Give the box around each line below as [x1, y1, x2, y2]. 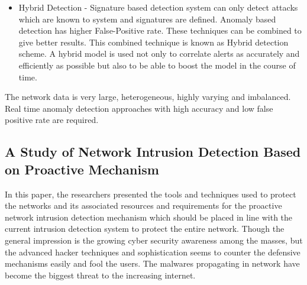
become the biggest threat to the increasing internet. [5, 268, 196, 281]
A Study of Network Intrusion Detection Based [5, 142, 301, 161]
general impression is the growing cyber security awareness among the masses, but [5, 234, 303, 246]
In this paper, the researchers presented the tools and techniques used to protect [5, 187, 296, 200]
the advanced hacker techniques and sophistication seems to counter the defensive [5, 245, 300, 258]
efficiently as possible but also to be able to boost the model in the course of [18, 59, 296, 71]
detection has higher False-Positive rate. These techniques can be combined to [18, 24, 302, 37]
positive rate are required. [5, 114, 99, 126]
